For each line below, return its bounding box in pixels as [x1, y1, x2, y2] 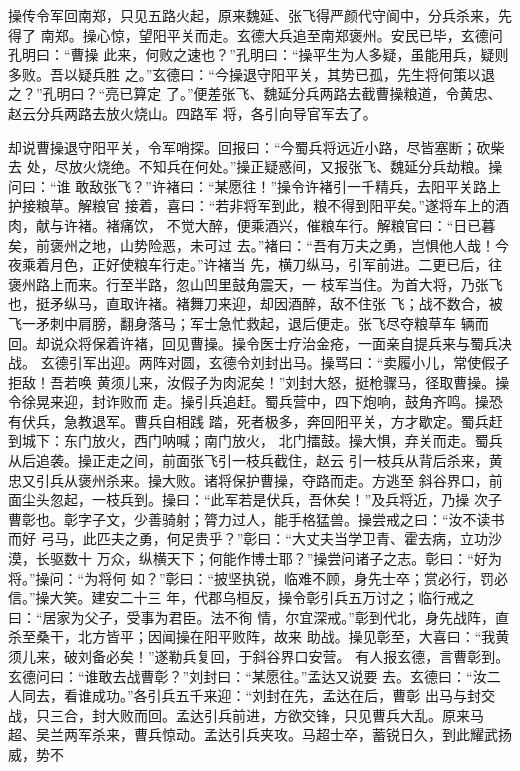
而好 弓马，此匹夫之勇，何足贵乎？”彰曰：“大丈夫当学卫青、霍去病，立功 [8, 528, 488, 549]
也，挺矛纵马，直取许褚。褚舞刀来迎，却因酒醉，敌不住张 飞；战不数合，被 [8, 293, 503, 314]
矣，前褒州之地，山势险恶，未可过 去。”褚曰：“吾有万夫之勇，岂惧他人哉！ [8, 234, 495, 255]
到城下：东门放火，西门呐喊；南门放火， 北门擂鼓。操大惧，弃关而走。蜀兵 [8, 430, 503, 451]
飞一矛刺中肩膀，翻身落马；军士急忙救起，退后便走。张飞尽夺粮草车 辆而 [8, 312, 489, 333]
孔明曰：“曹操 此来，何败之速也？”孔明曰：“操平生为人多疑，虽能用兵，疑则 [8, 44, 509, 65]
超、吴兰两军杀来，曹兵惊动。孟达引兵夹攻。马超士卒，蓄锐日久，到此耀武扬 [8, 724, 512, 745]
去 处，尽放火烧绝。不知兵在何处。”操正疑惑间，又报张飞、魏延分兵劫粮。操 [8, 156, 503, 177]
